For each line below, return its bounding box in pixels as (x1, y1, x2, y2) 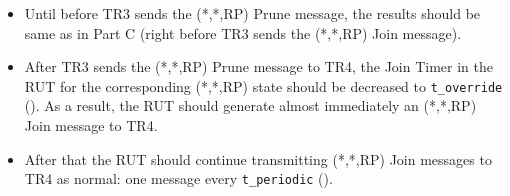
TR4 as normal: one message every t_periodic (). (24, 168, 333, 189)
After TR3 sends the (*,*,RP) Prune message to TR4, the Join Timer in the (24, 56, 494, 77)
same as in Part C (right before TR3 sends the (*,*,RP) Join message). (24, 22, 462, 43)
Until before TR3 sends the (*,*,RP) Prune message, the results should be (24, 3, 481, 23)
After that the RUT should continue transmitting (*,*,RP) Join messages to (24, 148, 492, 169)
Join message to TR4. (24, 115, 158, 136)
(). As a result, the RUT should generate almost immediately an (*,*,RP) (24, 95, 477, 116)
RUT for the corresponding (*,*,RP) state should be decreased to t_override (24, 75, 503, 96)
